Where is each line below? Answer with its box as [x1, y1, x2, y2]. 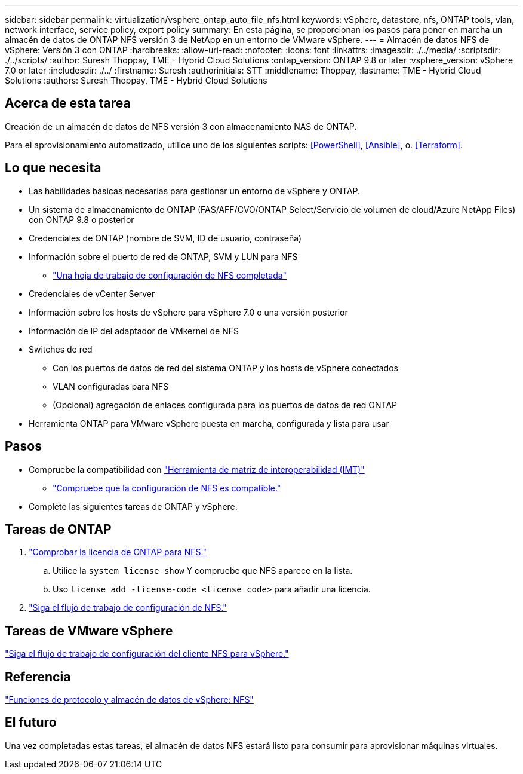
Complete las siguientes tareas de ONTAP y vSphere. [29, 501, 238, 512]
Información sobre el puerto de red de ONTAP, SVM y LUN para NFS [29, 251, 298, 262]
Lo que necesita [5, 160, 101, 176]
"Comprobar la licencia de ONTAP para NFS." [29, 547, 207, 558]
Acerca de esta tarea [5, 96, 131, 111]
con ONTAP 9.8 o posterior [29, 214, 134, 225]
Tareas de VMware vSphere [5, 623, 173, 638]
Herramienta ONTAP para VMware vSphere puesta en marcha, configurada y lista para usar [29, 418, 389, 429]
